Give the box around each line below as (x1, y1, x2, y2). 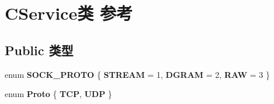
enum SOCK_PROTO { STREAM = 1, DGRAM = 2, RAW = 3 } (5, 68, 270, 80)
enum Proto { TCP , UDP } (5, 88, 112, 100)
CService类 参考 (5, 1, 133, 25)
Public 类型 (5, 41, 74, 59)
